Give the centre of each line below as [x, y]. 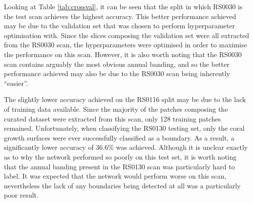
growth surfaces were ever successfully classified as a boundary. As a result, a [119, 137]
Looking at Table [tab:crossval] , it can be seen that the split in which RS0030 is [123, 6]
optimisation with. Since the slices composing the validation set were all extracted [127, 35]
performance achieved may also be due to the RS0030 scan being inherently [117, 73]
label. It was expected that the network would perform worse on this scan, [115, 176]
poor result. [21, 195]
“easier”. [16, 83]
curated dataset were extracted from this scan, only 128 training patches [113, 118]
